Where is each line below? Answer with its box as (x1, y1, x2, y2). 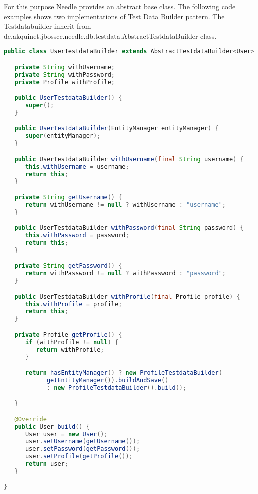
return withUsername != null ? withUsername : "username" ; (25, 201, 226, 208)
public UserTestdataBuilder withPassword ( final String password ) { (14, 224, 244, 232)
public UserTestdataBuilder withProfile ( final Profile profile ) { (14, 293, 240, 300)
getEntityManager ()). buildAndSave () (46, 376, 169, 384)
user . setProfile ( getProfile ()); (25, 453, 133, 460)
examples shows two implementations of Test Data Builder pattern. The (4, 11, 225, 21)
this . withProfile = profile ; (25, 300, 122, 308)
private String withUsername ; (14, 63, 115, 71)
